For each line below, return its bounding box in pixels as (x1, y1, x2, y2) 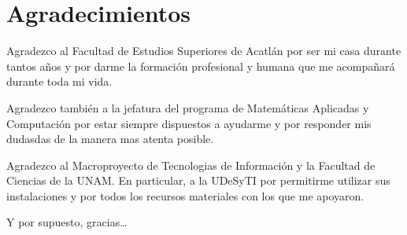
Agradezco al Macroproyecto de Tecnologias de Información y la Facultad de (6, 156, 376, 173)
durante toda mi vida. (6, 73, 113, 90)
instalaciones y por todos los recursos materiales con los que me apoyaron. (6, 187, 364, 204)
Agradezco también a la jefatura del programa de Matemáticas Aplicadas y (6, 99, 369, 116)
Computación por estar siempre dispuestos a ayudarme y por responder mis (6, 115, 372, 131)
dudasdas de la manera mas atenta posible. (6, 130, 214, 147)
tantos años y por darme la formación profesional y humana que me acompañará (6, 57, 395, 74)
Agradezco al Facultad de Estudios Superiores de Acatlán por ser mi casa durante (6, 42, 401, 59)
